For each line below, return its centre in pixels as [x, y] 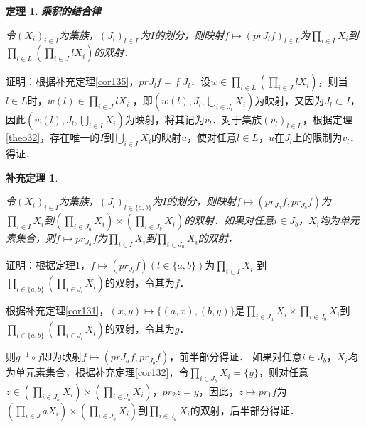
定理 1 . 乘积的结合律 [53, 11]
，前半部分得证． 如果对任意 [236, 356]
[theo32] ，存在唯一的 [53, 137]
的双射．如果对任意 [229, 220]
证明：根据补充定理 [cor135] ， [72, 81]
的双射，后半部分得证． [245, 410]
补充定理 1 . [32, 177]
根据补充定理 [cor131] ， [58, 310]
